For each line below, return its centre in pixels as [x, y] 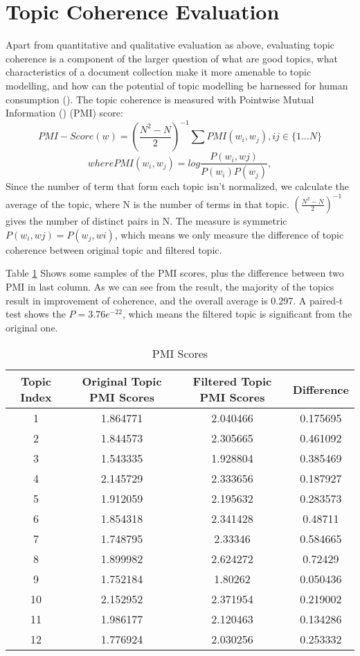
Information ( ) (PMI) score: [64, 113]
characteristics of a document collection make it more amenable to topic [159, 72]
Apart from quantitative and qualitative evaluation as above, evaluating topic [170, 45]
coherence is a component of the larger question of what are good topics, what [172, 58]
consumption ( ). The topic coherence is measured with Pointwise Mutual [160, 99]
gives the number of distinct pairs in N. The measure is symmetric [146, 221]
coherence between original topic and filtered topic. [114, 249]
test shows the [36, 314]
